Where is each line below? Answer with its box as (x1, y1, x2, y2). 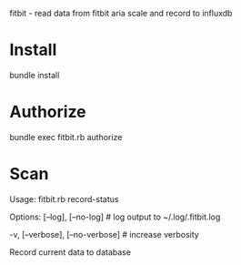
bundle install (9, 69, 60, 80)
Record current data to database (9, 246, 132, 258)
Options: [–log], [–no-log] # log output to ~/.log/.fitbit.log (9, 211, 221, 222)
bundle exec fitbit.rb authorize (9, 131, 123, 142)
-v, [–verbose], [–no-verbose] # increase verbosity (9, 229, 200, 240)
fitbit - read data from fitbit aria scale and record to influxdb (9, 8, 233, 18)
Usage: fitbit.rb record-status (9, 193, 119, 204)
